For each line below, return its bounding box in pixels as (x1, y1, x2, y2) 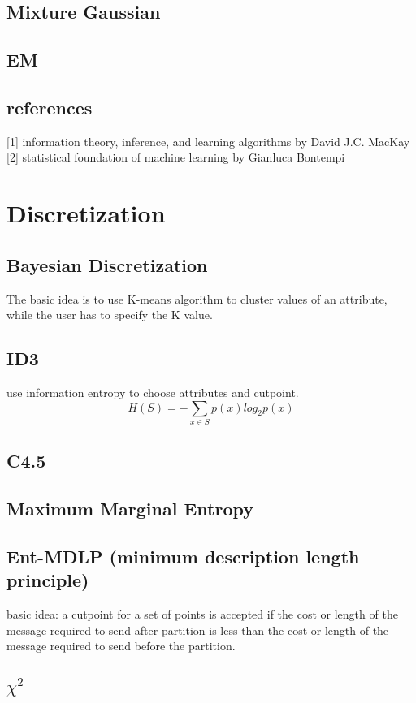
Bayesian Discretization (6, 252, 208, 277)
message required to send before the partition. (6, 637, 236, 654)
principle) (6, 567, 89, 593)
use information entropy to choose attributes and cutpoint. (6, 383, 299, 400)
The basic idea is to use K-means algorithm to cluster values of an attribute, (6, 290, 388, 307)
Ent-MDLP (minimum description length (6, 543, 360, 568)
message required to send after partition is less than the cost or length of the (6, 621, 389, 638)
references (6, 94, 93, 119)
